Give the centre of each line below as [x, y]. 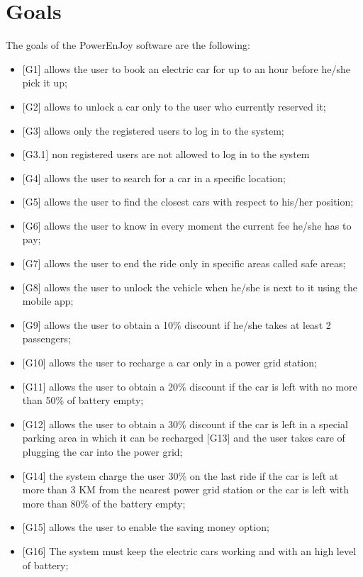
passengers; [46, 338]
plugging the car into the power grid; [102, 452]
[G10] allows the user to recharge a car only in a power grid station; [169, 363]
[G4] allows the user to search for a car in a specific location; [154, 178]
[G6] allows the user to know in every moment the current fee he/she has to [187, 225]
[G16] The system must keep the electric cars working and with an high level [189, 550]
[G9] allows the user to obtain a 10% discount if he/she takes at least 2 [177, 324]
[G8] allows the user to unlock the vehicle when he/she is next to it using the [190, 287]
